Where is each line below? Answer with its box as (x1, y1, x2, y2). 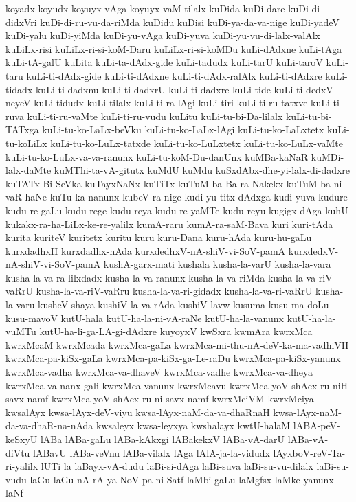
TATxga (5, 122, 39, 137)
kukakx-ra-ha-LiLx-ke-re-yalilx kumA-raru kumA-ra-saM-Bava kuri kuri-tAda (5, 216, 333, 231)
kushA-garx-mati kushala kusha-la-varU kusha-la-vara (103, 257, 331, 271)
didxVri (5, 14, 37, 29)
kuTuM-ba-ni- (286, 176, 345, 190)
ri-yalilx (5, 459, 38, 473)
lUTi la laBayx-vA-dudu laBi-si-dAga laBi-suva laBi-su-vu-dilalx (41, 459, 313, 473)
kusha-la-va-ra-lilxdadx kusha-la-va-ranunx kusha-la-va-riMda (5, 270, 265, 284)
